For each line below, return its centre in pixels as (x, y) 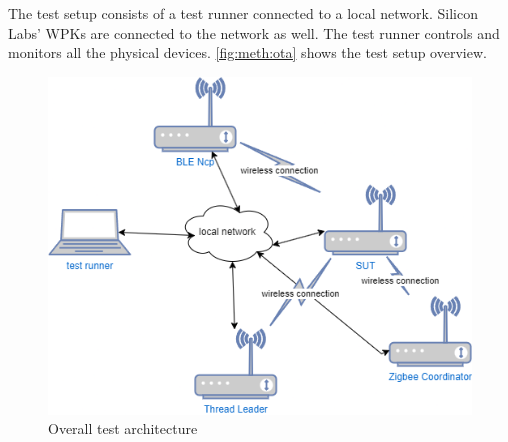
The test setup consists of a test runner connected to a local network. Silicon (243, 13)
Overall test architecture (123, 428)
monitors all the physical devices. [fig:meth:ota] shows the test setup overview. (247, 52)
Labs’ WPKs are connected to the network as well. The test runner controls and (254, 32)
